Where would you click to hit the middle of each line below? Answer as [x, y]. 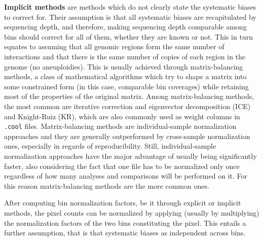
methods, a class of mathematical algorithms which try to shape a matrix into [125, 76]
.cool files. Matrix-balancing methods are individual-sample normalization [120, 126]
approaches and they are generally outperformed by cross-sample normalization [127, 136]
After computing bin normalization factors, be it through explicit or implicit [123, 203]
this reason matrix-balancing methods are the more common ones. [107, 185]
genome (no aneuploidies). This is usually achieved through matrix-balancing [124, 66]
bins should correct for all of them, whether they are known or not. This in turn [128, 36]
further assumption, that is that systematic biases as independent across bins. [125, 233]
